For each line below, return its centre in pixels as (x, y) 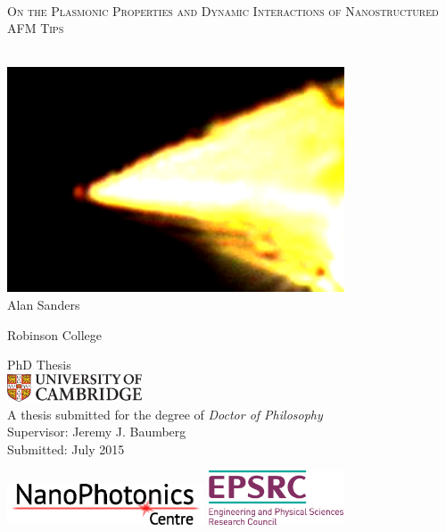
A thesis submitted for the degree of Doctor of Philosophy (165, 414)
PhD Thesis (39, 365)
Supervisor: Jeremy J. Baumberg (97, 432)
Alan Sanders (44, 304)
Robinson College (55, 334)
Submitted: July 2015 (66, 449)
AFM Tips (36, 28)
